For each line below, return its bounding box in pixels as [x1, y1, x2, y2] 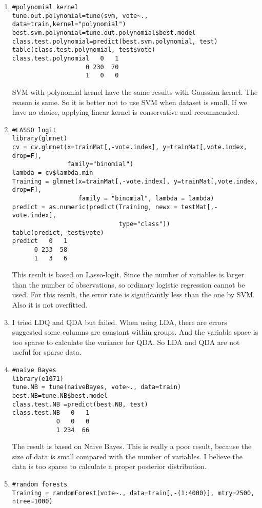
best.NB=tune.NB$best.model [12, 392, 108, 399]
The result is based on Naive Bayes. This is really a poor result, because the [12, 441, 252, 452]
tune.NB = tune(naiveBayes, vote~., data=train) [12, 383, 182, 391]
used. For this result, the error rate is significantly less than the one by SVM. [12, 289, 255, 300]
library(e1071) [12, 375, 64, 382]
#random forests [12, 480, 68, 488]
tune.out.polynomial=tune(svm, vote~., [12, 12, 148, 19]
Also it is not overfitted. [12, 299, 88, 310]
